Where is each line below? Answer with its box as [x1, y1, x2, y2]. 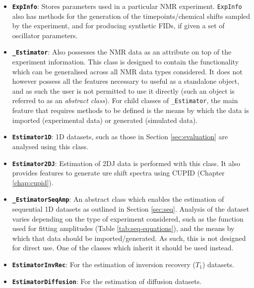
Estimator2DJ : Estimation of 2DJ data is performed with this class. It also [12, 158, 241, 168]
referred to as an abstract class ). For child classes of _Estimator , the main [12, 95, 238, 106]
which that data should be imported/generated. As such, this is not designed [12, 232, 246, 243]
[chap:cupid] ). [12, 177, 54, 187]
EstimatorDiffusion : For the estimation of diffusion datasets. [12, 276, 202, 286]
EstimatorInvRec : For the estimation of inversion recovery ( [12, 259, 196, 270]
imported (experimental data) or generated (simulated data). [12, 115, 197, 125]
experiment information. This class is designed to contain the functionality [12, 57, 239, 67]
